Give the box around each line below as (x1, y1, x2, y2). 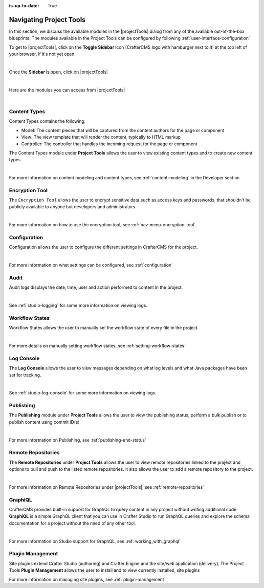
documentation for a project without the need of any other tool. (9, 520, 136, 526)
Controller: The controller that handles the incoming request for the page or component (21, 141, 198, 147)
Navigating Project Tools (9, 15, 86, 24)
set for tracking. (9, 372, 42, 378)
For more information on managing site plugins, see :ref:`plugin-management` (9, 576, 166, 582)
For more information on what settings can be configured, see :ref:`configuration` (9, 262, 173, 268)
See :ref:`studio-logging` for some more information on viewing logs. (9, 303, 148, 308)
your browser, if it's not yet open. (9, 51, 76, 57)
